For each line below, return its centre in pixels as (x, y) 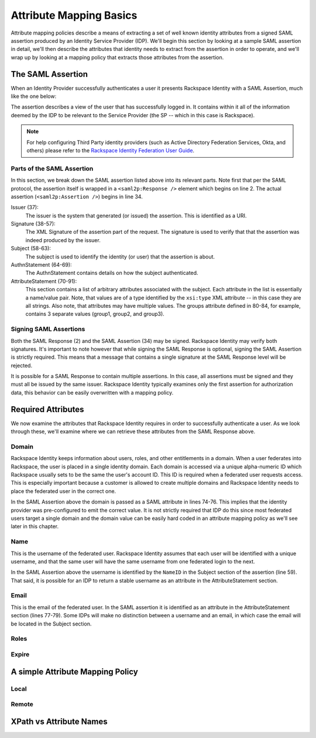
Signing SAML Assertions (48, 329)
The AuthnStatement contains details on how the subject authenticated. (112, 273)
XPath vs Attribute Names (59, 721)
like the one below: (34, 96)
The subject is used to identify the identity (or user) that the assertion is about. (120, 256)
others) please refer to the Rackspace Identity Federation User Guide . (111, 150)
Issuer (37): (25, 208)
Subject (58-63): (31, 249)
